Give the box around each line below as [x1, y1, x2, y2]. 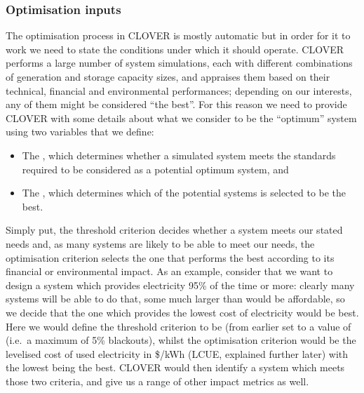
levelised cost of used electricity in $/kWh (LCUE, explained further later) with [6, 346, 349, 361]
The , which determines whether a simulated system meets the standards [22, 147, 336, 162]
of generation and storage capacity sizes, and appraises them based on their [6, 69, 330, 84]
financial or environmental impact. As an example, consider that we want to [6, 264, 333, 279]
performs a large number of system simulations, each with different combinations [6, 55, 353, 70]
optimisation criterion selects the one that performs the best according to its [6, 250, 335, 265]
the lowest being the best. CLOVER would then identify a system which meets [6, 360, 345, 375]
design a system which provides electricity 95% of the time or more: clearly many [6, 277, 355, 292]
